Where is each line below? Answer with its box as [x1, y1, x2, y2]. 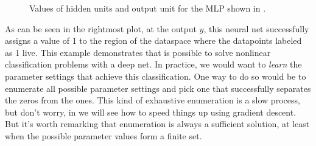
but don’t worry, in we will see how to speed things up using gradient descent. [5, 105, 297, 118]
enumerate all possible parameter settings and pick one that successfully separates [5, 82, 311, 94]
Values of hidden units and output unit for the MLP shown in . [29, 2, 266, 14]
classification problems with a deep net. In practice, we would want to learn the [5, 58, 302, 71]
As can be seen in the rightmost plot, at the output [5, 22, 197, 35]
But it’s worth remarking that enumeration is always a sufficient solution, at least [5, 117, 310, 130]
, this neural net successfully [203, 22, 309, 35]
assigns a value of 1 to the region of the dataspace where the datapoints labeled [5, 34, 302, 47]
